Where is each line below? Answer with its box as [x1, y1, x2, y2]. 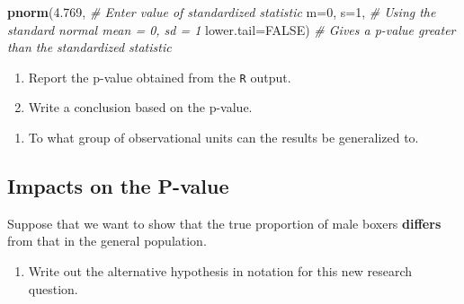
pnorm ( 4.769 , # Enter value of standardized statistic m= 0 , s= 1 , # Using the [7, 3, 436, 21]
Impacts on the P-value [7, 172, 229, 200]
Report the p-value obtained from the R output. [28, 67, 291, 86]
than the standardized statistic [7, 38, 172, 56]
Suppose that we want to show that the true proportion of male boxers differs [7, 213, 442, 232]
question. [28, 279, 78, 298]
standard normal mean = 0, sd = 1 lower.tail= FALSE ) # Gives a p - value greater [7, 20, 456, 39]
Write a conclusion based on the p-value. [28, 98, 253, 117]
